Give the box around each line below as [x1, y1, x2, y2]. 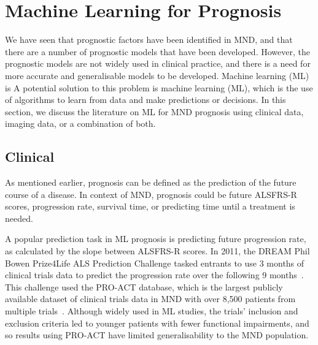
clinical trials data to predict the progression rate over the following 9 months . [5, 268, 304, 281]
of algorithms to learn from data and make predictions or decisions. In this [5, 93, 286, 106]
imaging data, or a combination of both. [5, 117, 156, 130]
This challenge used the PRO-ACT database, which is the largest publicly [5, 280, 283, 293]
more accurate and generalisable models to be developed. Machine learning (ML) [5, 69, 309, 82]
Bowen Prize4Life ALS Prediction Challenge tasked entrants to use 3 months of [5, 256, 304, 269]
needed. [5, 211, 33, 224]
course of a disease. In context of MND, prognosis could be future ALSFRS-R [5, 188, 297, 200]
